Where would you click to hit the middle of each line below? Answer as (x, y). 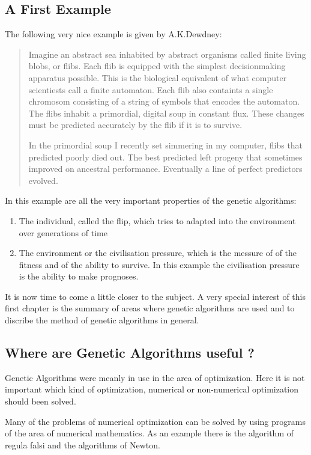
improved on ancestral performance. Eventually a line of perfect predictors (165, 169)
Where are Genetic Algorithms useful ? (130, 353)
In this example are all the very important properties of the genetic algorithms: (151, 200)
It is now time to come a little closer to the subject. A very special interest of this (155, 296)
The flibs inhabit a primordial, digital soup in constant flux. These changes (166, 113)
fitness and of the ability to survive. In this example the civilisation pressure (159, 264)
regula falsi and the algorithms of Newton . (83, 444)
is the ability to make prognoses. (79, 276)
